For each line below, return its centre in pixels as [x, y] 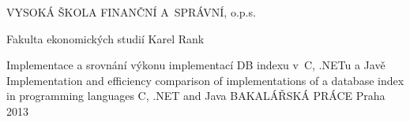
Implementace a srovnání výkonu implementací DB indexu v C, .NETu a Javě [196, 65]
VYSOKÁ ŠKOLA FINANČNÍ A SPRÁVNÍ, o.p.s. [131, 12]
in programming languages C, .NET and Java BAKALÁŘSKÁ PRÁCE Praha [196, 96]
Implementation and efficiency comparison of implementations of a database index [205, 80]
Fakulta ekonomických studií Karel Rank [105, 38]
